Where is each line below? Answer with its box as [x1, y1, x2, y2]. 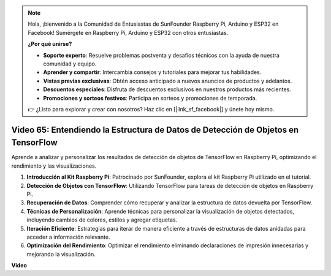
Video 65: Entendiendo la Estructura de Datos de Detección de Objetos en [11, 124, 299, 135]
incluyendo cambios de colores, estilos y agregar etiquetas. [26, 216, 178, 223]
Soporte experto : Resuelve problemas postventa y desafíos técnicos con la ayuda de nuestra [43, 51, 280, 59]
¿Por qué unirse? [28, 40, 72, 48]
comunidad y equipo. [43, 60, 97, 67]
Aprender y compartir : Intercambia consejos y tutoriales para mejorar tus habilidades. [43, 69, 262, 76]
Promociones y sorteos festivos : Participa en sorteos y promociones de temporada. [43, 94, 257, 102]
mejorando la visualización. [26, 250, 96, 258]
